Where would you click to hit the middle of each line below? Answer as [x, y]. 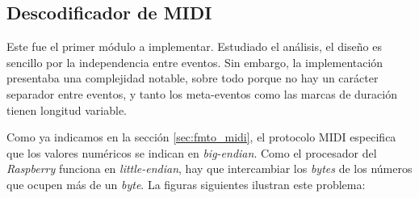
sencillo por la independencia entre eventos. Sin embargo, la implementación [195, 62]
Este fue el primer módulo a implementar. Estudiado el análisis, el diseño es [194, 46]
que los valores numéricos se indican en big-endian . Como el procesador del [192, 152]
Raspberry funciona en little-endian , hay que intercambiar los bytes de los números [209, 169]
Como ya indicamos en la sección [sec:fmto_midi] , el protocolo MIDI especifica [201, 137]
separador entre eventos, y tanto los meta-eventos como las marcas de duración [202, 93]
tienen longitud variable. [67, 110]
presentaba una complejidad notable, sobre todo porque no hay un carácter [193, 78]
